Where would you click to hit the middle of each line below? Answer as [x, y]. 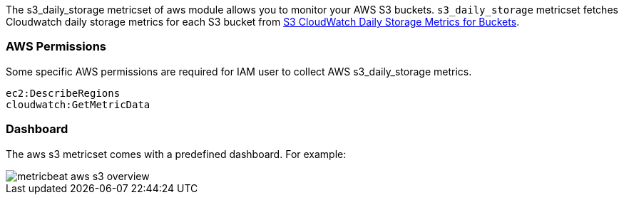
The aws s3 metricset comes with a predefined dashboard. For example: [176, 154]
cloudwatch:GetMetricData [78, 104]
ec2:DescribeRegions [63, 93]
